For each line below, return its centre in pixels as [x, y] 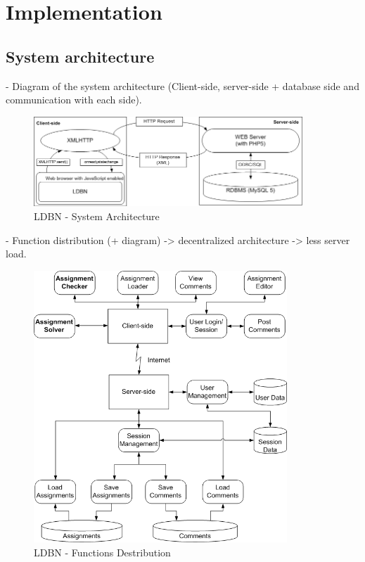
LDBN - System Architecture [97, 216]
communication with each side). [74, 100]
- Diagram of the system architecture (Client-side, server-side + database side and [182, 85]
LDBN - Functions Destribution [102, 552]
